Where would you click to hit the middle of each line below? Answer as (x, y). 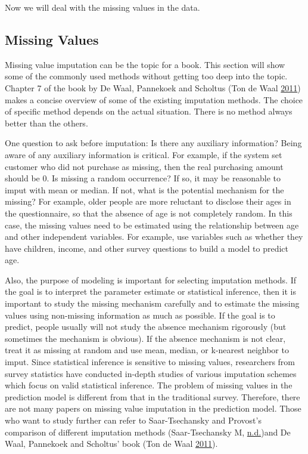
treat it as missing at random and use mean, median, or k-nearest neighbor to (147, 350)
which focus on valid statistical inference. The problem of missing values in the (149, 385)
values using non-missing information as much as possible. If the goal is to (140, 315)
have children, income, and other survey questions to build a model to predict (147, 248)
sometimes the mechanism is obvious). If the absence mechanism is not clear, (145, 338)
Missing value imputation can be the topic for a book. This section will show (145, 64)
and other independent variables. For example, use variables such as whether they (154, 237)
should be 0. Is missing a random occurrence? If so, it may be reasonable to (143, 178)
